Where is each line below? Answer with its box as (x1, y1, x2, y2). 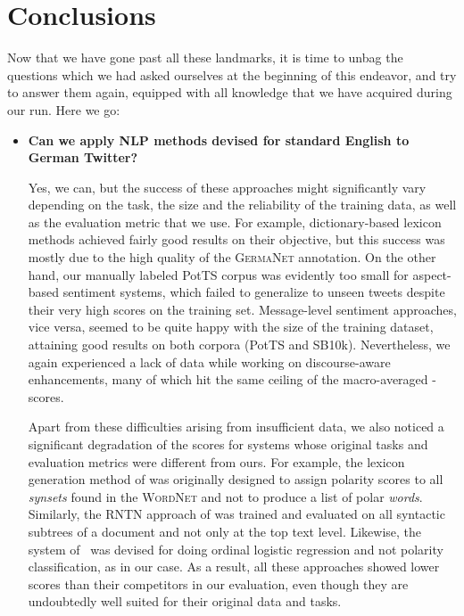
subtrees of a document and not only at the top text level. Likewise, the (28, 522, 422, 540)
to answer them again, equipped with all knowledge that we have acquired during (7, 83, 452, 102)
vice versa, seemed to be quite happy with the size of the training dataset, (28, 317, 434, 336)
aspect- (412, 265, 452, 283)
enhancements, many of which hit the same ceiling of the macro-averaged (28, 370, 428, 389)
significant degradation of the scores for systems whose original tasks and (28, 435, 428, 453)
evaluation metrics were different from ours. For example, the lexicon (28, 452, 405, 471)
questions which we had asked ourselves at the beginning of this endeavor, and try (7, 65, 457, 84)
